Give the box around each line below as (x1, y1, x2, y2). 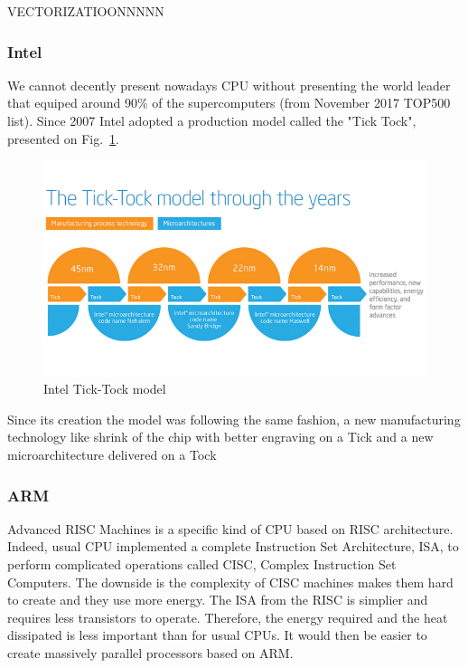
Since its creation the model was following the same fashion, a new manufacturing (7, 409, 461, 428)
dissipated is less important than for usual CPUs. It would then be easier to (7, 625, 427, 644)
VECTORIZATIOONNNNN (7, 2, 164, 20)
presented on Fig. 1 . (7, 129, 119, 148)
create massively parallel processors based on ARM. (7, 644, 294, 663)
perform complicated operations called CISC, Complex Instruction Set (7, 555, 397, 574)
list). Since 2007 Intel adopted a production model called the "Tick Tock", (7, 111, 417, 129)
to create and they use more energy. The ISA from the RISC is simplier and (7, 590, 428, 609)
